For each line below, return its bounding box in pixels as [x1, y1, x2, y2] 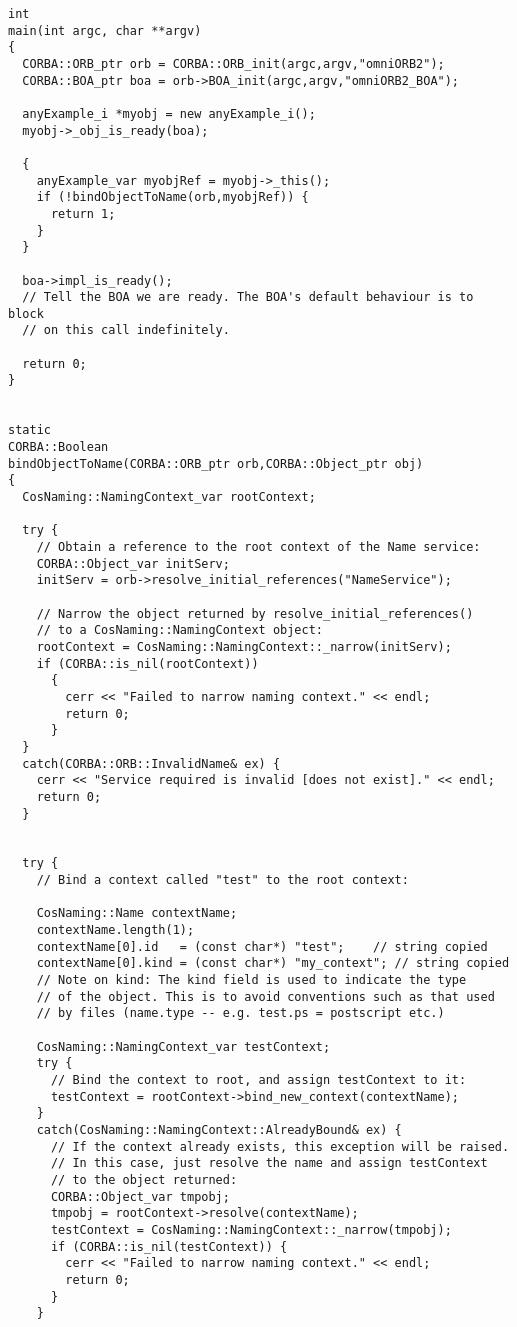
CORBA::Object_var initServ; [36, 556, 230, 571]
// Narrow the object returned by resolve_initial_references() [36, 606, 474, 621]
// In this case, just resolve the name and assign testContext [50, 1156, 488, 1171]
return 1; [50, 206, 116, 221]
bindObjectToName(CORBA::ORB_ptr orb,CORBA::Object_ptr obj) [8, 456, 424, 471]
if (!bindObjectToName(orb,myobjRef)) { [36, 190, 309, 205]
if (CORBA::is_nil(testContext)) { [50, 1239, 288, 1254]
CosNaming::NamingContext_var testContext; [36, 1039, 331, 1054]
